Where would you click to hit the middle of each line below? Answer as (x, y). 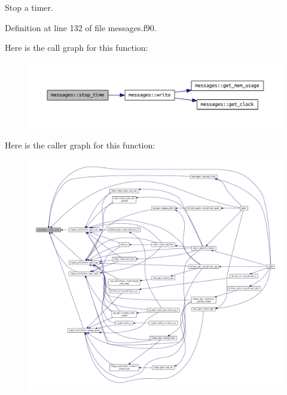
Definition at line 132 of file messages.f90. (81, 27)
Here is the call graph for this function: (77, 48)
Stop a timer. (29, 7)
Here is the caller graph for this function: (80, 145)
